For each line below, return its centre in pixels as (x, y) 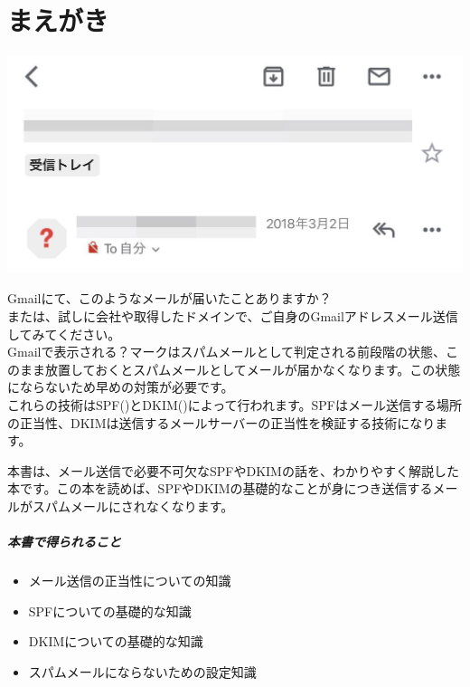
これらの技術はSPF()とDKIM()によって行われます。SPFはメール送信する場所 (235, 404)
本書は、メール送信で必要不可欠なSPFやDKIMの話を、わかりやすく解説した (233, 470)
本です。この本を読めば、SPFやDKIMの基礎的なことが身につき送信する (220, 488)
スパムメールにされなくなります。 (133, 506)
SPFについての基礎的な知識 (110, 611)
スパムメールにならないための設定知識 (142, 671)
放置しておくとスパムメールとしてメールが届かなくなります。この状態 (253, 369)
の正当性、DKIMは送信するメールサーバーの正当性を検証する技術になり (221, 422)
